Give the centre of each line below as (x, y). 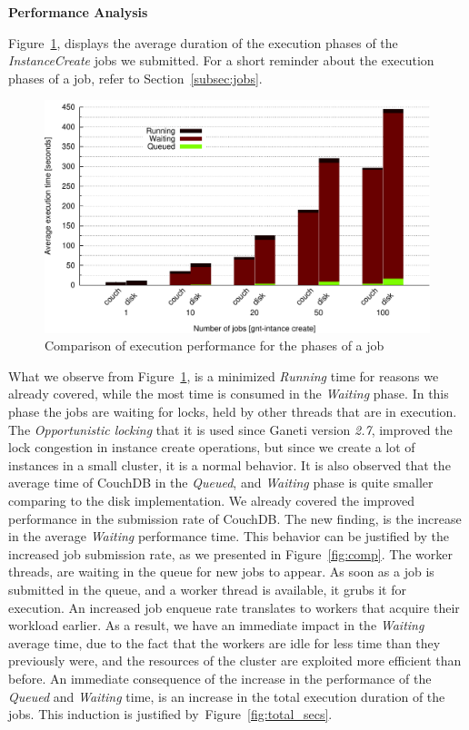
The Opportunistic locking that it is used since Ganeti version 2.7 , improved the (230, 429)
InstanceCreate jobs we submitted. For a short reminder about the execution (221, 60)
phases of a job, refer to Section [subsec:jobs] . (135, 78)
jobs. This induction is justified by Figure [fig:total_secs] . (170, 714)
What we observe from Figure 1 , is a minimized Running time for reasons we (224, 375)
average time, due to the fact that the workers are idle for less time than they (225, 642)
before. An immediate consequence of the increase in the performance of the (220, 678)
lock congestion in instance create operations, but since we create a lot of (212, 447)
